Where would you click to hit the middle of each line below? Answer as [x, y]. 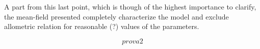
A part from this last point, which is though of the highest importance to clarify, [130, 6]
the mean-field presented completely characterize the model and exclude [116, 16]
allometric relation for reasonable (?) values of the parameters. [102, 26]
